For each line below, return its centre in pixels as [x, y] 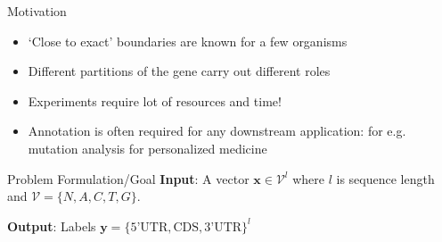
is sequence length [385, 178]
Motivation [37, 11]
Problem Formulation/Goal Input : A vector [128, 178]
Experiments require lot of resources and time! [155, 100]
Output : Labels [52, 225]
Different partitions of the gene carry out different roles [179, 71]
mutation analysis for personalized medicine [147, 148]
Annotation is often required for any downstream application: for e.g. [217, 131]
